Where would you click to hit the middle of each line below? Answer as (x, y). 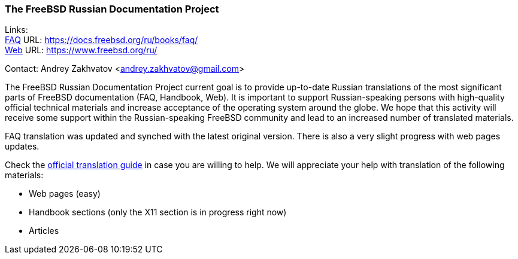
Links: (16, 30)
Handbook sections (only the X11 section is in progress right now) (158, 212)
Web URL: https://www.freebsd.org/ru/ (81, 50)
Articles (44, 231)
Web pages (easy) (65, 194)
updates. (22, 147)
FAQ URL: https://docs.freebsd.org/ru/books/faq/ (102, 40)
